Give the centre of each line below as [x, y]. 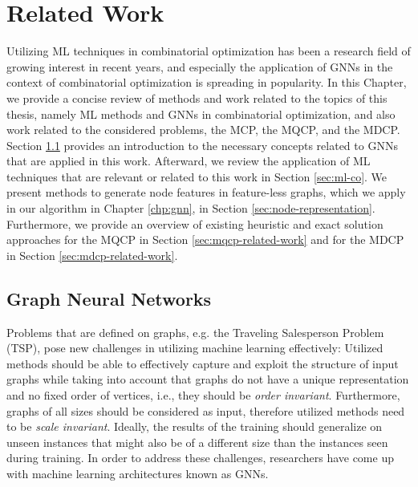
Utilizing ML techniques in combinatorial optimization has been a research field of [209, 51]
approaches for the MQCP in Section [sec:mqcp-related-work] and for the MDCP [205, 239]
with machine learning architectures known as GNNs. [138, 473]
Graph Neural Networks [109, 298]
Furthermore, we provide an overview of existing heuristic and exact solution [195, 223]
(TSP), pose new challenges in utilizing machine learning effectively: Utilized [195, 348]
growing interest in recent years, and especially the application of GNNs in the [200, 66]
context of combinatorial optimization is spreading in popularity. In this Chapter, [207, 82]
